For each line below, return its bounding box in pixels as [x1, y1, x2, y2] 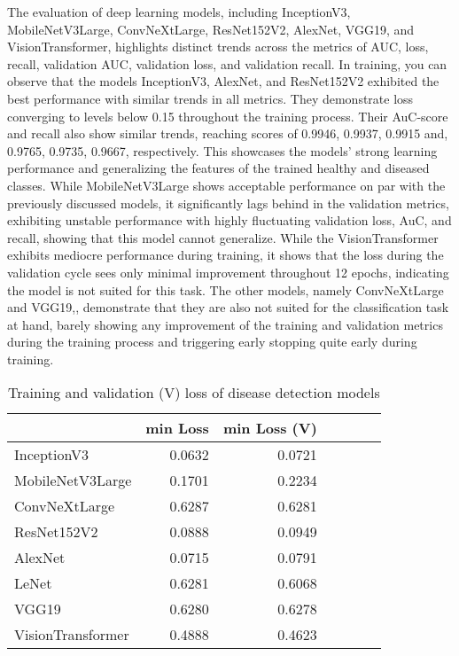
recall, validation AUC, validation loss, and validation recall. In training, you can [7, 54, 447, 73]
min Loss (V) [222, 418, 317, 439]
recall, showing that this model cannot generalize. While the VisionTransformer [7, 228, 439, 246]
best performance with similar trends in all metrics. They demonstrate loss [7, 89, 414, 107]
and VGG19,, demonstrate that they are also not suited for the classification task [7, 298, 449, 316]
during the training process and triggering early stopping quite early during [7, 332, 417, 351]
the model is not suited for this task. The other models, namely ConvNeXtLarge [7, 280, 444, 299]
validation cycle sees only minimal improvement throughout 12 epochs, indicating [7, 262, 449, 281]
